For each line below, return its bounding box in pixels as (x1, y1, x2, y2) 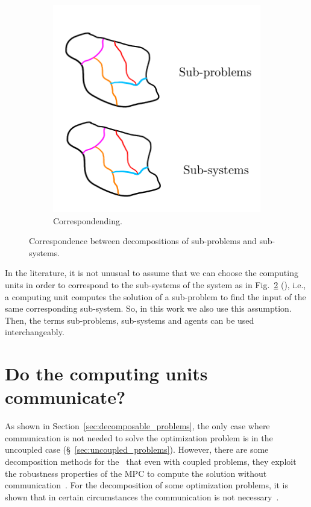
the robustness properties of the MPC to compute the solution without (5, 467, 267, 479)
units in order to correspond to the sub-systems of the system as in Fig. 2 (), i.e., (5, 278, 306, 291)
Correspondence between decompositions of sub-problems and (29, 235, 257, 247)
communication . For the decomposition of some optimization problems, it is (5, 479, 288, 491)
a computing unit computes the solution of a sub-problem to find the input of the (5, 290, 306, 303)
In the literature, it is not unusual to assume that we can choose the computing (5, 266, 298, 279)
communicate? (5, 385, 126, 409)
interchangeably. (5, 326, 64, 338)
